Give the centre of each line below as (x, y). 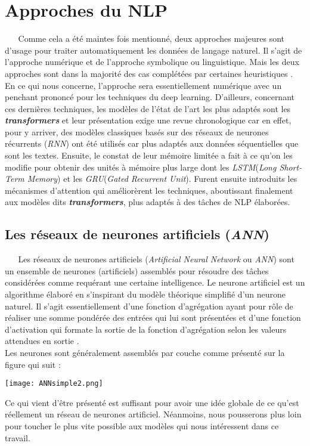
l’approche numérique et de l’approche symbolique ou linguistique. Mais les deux (152, 62)
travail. (18, 437)
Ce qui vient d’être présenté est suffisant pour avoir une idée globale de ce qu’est (152, 402)
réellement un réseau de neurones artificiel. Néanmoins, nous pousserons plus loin (153, 414)
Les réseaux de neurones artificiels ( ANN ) (137, 234)
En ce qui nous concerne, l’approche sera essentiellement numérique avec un (143, 85)
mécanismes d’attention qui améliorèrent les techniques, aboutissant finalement (149, 190)
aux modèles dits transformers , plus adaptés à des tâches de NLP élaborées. (148, 202)
